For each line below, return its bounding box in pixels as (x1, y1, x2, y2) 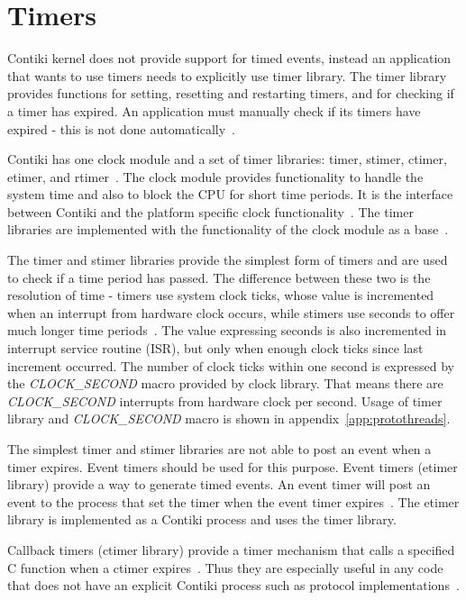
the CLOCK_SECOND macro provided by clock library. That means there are (7, 374, 443, 393)
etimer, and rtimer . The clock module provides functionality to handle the (7, 167, 424, 186)
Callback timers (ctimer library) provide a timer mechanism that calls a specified (7, 540, 455, 559)
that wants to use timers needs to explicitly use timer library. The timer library (7, 66, 447, 85)
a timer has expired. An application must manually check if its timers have (7, 101, 421, 120)
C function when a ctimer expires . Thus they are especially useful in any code (7, 558, 443, 577)
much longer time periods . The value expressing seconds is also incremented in (7, 321, 447, 340)
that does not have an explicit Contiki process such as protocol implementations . (7, 576, 460, 595)
